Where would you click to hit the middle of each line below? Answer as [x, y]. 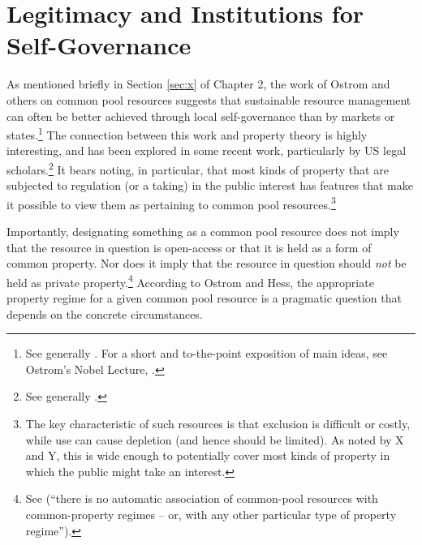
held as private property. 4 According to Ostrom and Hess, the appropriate [190, 281]
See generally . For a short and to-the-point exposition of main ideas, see [207, 353]
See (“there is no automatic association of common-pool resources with [202, 498]
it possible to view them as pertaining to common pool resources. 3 [171, 203]
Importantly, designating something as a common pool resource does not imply [203, 232]
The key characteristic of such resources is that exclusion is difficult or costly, [218, 424]
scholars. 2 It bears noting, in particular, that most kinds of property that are [198, 168]
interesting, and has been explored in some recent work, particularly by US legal [207, 150]
